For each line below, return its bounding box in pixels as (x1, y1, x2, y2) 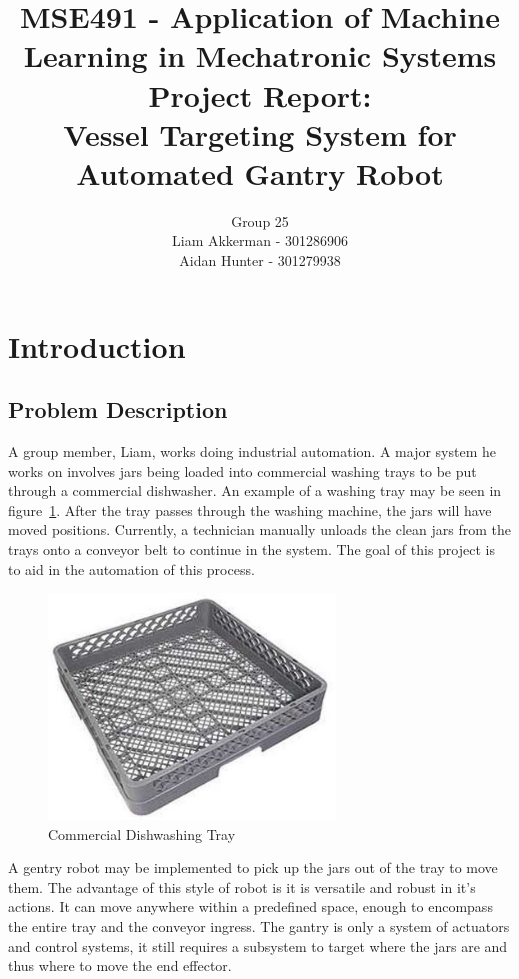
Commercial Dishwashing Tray (48, 823, 236, 844)
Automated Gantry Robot (76, 152, 444, 193)
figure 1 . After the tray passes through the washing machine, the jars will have (8, 499, 492, 520)
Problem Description (8, 394, 228, 425)
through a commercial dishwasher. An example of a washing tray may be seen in (8, 480, 502, 501)
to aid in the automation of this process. (8, 558, 255, 579)
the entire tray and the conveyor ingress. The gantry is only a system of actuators (8, 915, 510, 936)
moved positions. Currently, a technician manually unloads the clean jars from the (8, 519, 511, 540)
